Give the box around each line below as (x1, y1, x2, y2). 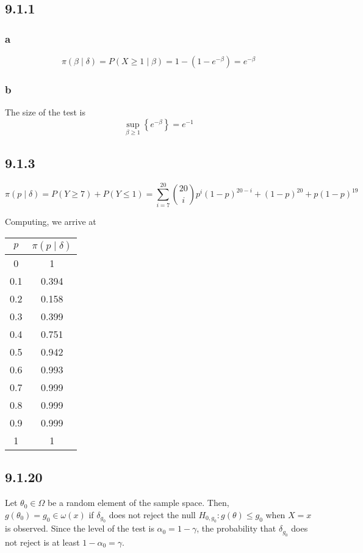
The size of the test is (5, 106, 86, 119)
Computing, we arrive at (5, 215, 96, 228)
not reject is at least (5, 535, 80, 548)
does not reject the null (109, 508, 196, 521)
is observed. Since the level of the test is (5, 522, 154, 535)
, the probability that (196, 522, 276, 535)
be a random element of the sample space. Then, (47, 496, 229, 509)
